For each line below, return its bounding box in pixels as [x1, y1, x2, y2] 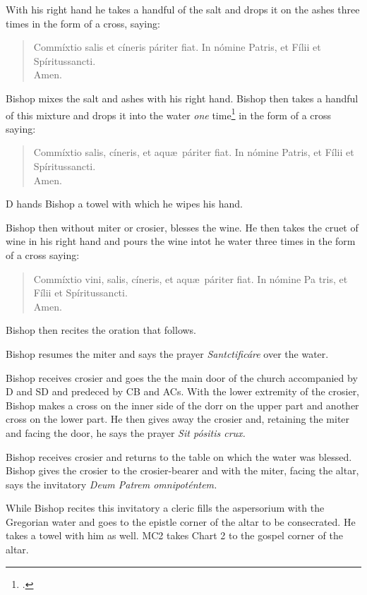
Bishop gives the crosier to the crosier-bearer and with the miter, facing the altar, [6, 463, 359, 478]
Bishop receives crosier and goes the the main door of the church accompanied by [6, 370, 358, 385]
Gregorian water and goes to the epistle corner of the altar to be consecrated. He [6, 514, 356, 529]
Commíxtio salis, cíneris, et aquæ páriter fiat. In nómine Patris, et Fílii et [33, 145, 354, 160]
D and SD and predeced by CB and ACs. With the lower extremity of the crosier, [6, 384, 360, 399]
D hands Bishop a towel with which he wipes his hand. [6, 196, 243, 211]
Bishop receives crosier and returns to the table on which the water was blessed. [6, 449, 352, 464]
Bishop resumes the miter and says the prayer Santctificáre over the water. [6, 346, 329, 361]
